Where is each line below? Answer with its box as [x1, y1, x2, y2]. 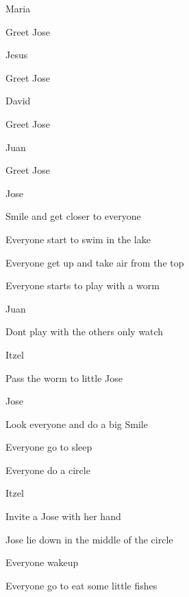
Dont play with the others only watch [5, 324, 164, 339]
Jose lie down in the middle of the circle [5, 532, 173, 546]
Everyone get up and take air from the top [5, 255, 184, 269]
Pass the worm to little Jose [5, 370, 123, 385]
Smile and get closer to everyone [5, 209, 141, 223]
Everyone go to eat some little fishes [5, 578, 157, 592]
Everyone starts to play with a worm [5, 278, 160, 293]
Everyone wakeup [5, 555, 79, 570]
